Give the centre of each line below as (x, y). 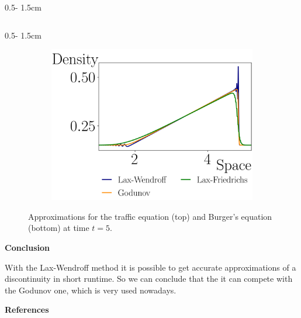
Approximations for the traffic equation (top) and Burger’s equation (150, 216)
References (27, 310)
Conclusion (27, 247)
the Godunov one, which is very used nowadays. (91, 290)
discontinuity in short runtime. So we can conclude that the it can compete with (149, 279)
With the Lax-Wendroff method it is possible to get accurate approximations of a (150, 267)
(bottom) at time (59, 228)
